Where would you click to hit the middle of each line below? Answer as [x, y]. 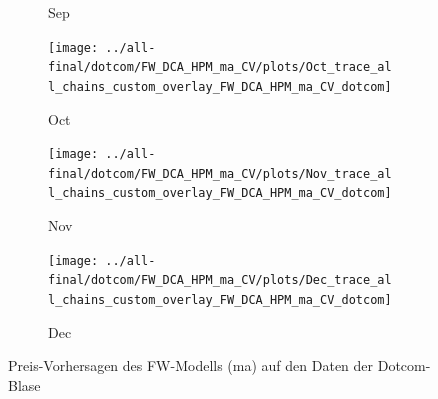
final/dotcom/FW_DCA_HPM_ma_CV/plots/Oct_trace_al [220, 67]
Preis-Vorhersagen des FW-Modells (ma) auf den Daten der [191, 365]
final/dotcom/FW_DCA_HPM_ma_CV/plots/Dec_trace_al [220, 280]
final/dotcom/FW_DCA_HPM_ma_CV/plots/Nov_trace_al [220, 173]
